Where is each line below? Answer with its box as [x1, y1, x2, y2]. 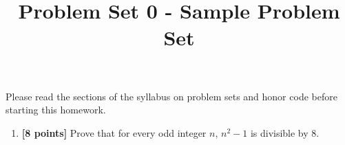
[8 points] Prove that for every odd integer [21, 125, 207, 140]
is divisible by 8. [250, 125, 320, 140]
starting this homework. [6, 102, 106, 117]
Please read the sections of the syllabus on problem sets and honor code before [6, 89, 337, 103]
